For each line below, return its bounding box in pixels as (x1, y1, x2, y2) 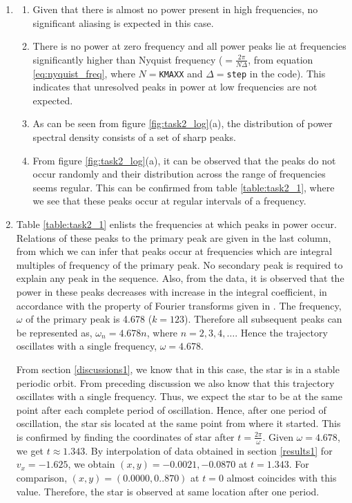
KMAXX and (159, 66, 203, 80)
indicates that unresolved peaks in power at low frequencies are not (32, 79, 317, 94)
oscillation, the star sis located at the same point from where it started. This (16, 416, 341, 430)
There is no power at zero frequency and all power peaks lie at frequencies (32, 39, 346, 53)
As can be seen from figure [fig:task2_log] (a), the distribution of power (32, 116, 333, 131)
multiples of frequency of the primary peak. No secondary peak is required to (16, 257, 343, 272)
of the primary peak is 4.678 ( (26, 312, 153, 326)
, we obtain (68, 457, 115, 471)
